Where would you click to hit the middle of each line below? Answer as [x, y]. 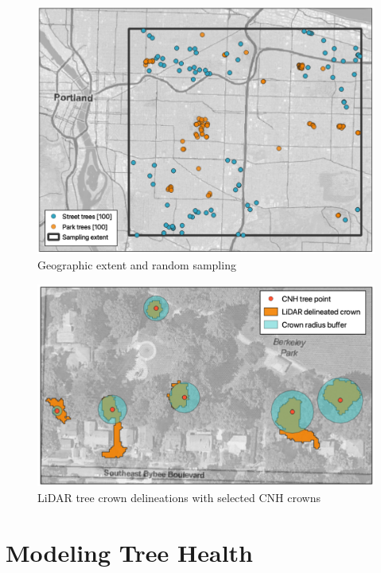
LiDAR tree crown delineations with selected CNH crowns [179, 497]
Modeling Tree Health [129, 552]
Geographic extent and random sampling [137, 265]
